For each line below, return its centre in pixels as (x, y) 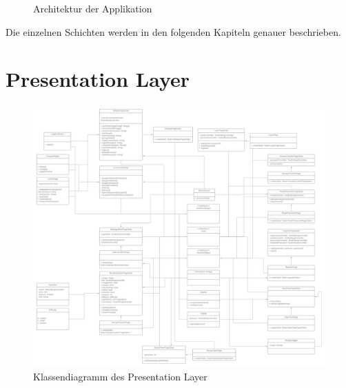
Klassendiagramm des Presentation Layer (120, 377)
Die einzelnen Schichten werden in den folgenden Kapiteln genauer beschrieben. (173, 31)
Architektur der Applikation (93, 8)
